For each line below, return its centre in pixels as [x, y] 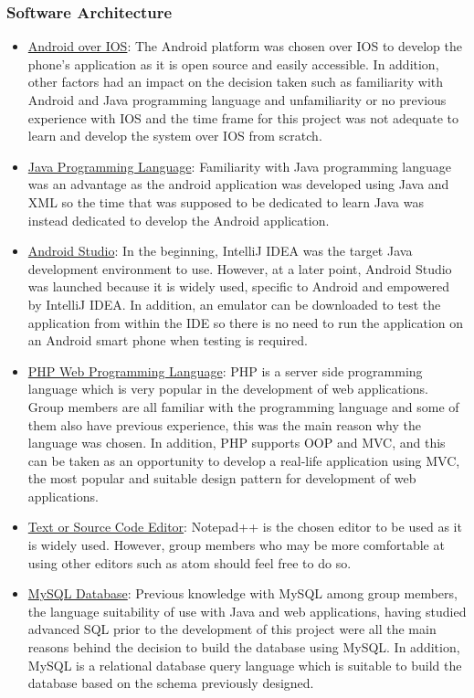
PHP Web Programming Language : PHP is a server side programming [225, 370]
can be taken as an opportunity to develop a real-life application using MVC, [244, 460]
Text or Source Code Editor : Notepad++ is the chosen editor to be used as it [245, 527]
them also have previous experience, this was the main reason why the [224, 424]
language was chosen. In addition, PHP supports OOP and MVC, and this [237, 443]
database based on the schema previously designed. [171, 683]
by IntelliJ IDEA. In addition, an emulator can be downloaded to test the [234, 304]
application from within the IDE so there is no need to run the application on [246, 322]
